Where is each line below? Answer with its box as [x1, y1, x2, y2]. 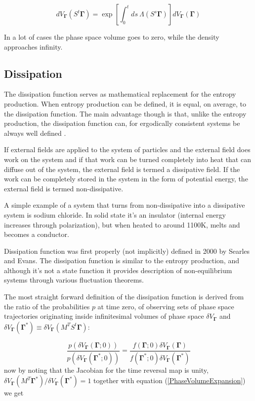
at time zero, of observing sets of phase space [97, 301, 234, 311]
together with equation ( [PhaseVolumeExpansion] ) [93, 375, 246, 386]
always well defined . [4, 127, 66, 138]
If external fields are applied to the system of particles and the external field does [4, 144, 251, 155]
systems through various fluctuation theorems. [4, 275, 144, 285]
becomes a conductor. [4, 229, 69, 239]
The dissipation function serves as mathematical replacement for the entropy [4, 89, 236, 99]
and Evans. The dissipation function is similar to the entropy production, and [4, 255, 239, 266]
